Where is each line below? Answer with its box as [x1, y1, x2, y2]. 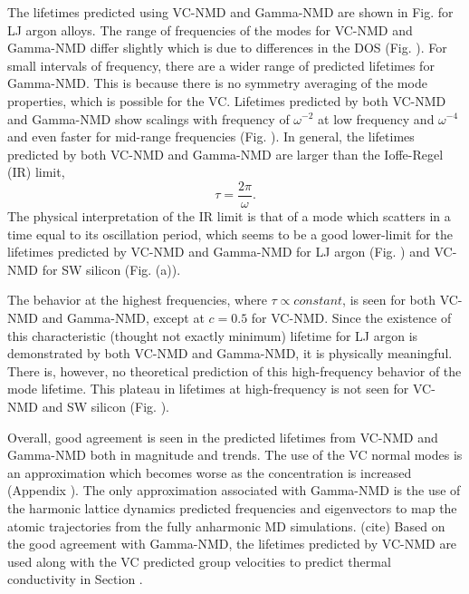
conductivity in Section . [7, 570, 143, 589]
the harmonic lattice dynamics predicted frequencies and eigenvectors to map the [7, 498, 457, 517]
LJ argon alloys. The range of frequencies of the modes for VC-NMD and [7, 20, 413, 39]
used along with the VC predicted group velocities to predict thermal [7, 551, 391, 570]
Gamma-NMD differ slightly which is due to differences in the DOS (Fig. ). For [7, 38, 447, 57]
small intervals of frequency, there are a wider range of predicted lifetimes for [7, 55, 435, 74]
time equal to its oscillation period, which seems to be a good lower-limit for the [7, 224, 453, 243]
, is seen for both [342, 290, 435, 309]
